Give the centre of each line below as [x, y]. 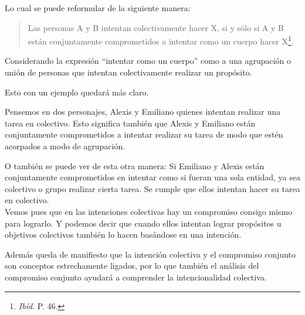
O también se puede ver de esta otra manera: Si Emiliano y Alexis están [135, 165]
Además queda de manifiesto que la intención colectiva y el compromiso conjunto [150, 254]
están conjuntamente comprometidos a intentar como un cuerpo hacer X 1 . [161, 40]
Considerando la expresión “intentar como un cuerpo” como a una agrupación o [148, 61]
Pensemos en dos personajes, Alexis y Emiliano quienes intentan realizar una [143, 112]
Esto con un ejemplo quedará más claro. [77, 92]
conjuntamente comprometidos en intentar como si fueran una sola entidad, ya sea [153, 177]
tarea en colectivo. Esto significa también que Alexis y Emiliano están [130, 123]
